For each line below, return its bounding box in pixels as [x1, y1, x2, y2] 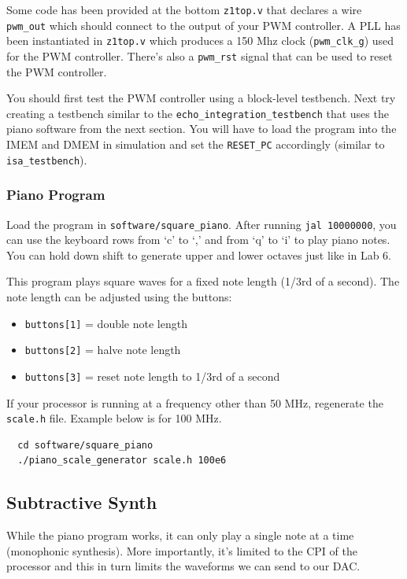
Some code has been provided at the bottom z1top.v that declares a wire [6, 2, 362, 17]
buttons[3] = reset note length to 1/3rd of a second [24, 367, 280, 384]
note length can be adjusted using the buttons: [6, 289, 232, 305]
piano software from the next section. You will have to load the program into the [6, 120, 397, 137]
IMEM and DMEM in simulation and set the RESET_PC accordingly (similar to [6, 136, 385, 153]
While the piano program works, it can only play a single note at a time [6, 527, 354, 544]
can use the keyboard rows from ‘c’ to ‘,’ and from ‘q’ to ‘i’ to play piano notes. [6, 231, 390, 248]
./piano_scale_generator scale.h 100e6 [17, 455, 227, 467]
